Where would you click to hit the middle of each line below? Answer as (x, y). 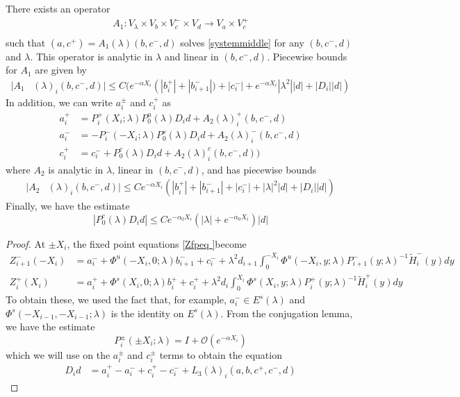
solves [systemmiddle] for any (242, 42)
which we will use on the (58, 355)
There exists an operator (58, 8)
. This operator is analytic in (91, 56)
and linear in (191, 56)
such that (26, 42)
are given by (61, 70)
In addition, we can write (59, 102)
